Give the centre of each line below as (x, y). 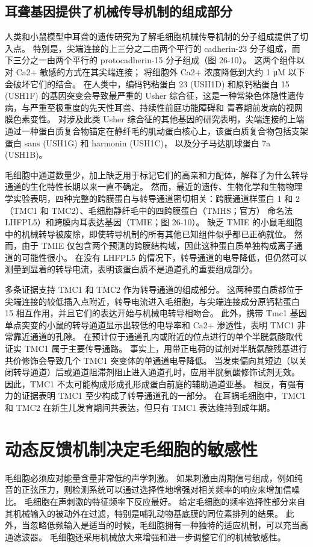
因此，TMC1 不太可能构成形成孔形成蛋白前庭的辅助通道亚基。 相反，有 (146, 383)
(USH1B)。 (26, 155)
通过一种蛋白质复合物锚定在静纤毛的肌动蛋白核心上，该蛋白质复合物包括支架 (156, 130)
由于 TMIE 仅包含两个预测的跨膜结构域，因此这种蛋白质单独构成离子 (158, 245)
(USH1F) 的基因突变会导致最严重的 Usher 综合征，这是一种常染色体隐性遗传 (155, 95)
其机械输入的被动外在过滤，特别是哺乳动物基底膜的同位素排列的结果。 (144, 513)
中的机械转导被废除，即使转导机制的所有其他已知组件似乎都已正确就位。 (148, 233)
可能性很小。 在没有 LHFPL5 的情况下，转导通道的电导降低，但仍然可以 (164, 257)
